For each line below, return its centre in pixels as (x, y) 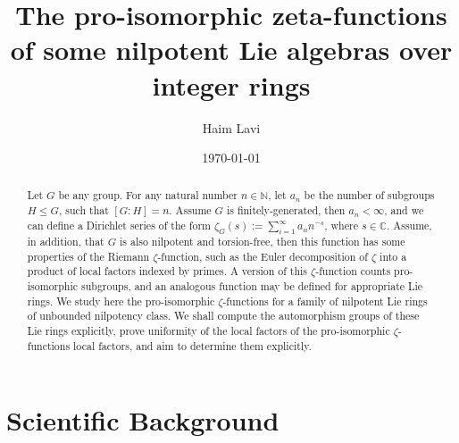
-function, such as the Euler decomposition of (263, 256)
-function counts (353, 271)
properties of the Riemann (88, 256)
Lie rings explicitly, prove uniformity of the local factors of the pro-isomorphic (209, 331)
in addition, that (66, 242)
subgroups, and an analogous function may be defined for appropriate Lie (252, 286)
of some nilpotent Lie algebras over (231, 50)
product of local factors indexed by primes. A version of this (167, 271)
